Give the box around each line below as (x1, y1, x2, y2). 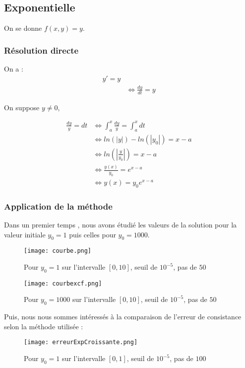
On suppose (4, 102, 40, 112)
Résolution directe (4, 44, 79, 56)
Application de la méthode (4, 200, 113, 212)
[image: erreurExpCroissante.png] (24, 339, 138, 346)
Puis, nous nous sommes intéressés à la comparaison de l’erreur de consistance (4, 311, 242, 322)
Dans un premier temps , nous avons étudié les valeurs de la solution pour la (4, 219, 237, 229)
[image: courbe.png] (24, 247, 92, 255)
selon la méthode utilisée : (4, 321, 83, 331)
